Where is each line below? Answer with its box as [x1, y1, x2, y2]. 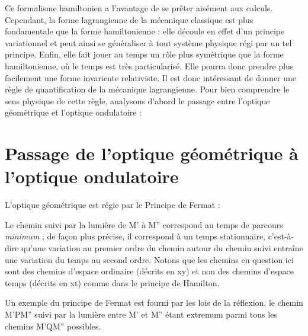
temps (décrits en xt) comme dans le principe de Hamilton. [5, 276, 220, 289]
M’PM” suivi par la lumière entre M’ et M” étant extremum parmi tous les [5, 308, 277, 320]
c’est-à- [268, 230, 294, 242]
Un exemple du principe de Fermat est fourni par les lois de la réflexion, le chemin [5, 296, 303, 309]
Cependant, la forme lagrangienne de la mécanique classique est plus [5, 13, 254, 25]
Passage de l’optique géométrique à [5, 141, 299, 165]
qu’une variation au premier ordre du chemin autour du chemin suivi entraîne [21, 242, 303, 254]
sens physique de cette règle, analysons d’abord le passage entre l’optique [5, 94, 270, 107]
